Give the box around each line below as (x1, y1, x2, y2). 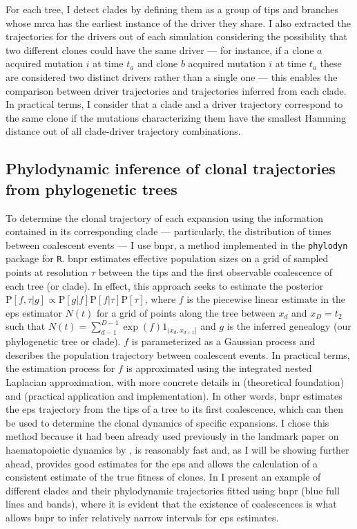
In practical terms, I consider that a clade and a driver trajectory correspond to (6, 97, 343, 111)
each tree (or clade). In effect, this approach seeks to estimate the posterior (6, 278, 324, 293)
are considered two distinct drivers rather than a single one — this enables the (6, 69, 338, 84)
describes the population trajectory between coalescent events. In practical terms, (6, 347, 350, 362)
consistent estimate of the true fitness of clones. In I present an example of (6, 470, 321, 484)
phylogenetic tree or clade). (6, 334, 121, 349)
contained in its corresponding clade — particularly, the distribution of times (6, 224, 331, 239)
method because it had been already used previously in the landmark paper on (6, 429, 339, 443)
